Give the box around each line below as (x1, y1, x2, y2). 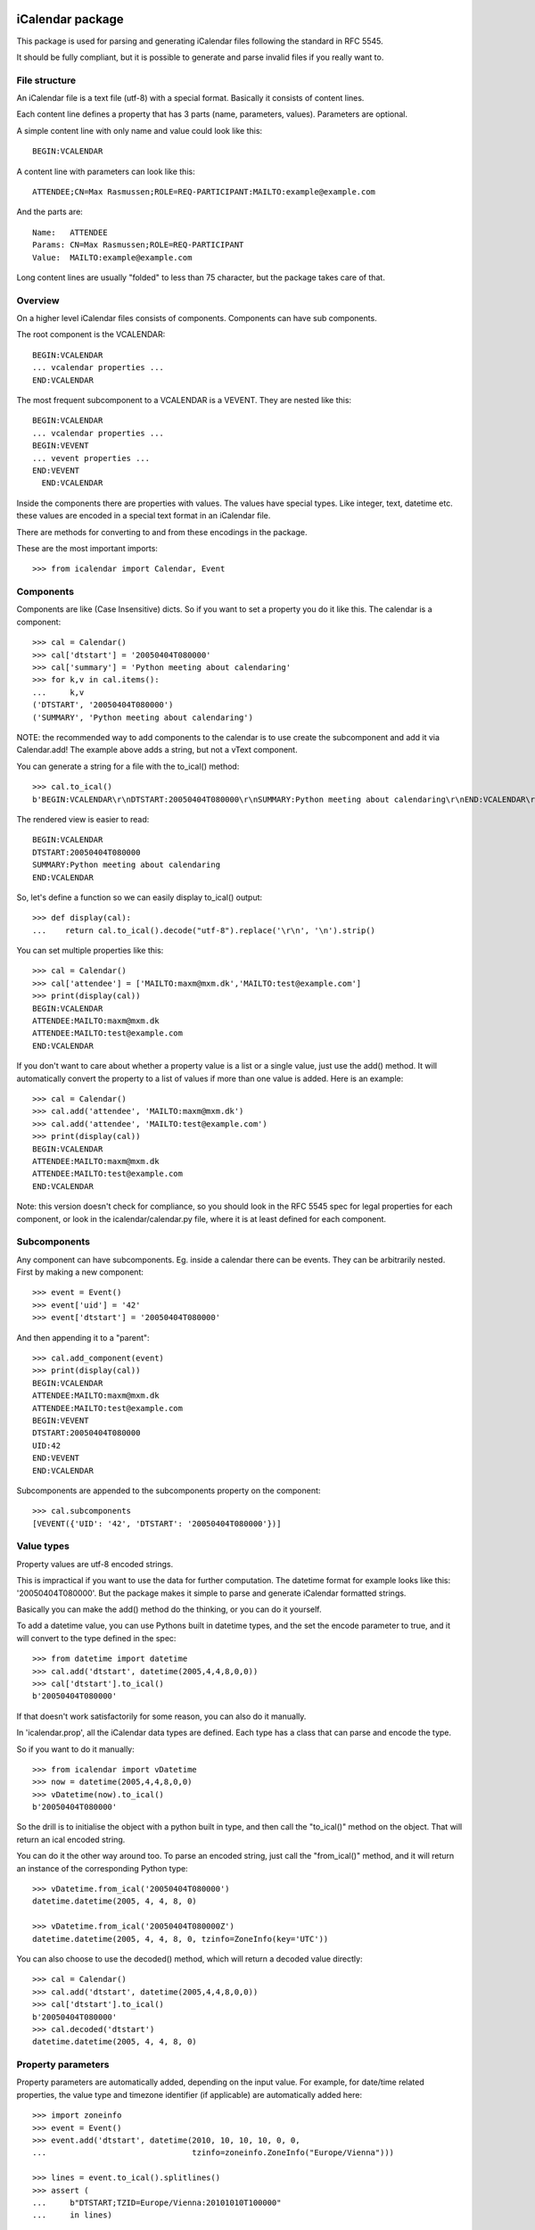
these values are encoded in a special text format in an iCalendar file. (16, 510, 271, 521)
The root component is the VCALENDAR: (16, 329, 166, 340)
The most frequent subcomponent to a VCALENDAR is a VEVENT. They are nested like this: (16, 395, 352, 406)
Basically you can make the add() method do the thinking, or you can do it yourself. (16, 1604, 322, 1615)
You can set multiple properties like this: (16, 946, 164, 956)
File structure (16, 74, 76, 87)
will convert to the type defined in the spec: (16, 1632, 177, 1643)
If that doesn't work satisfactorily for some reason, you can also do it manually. (16, 1711, 307, 1722)
